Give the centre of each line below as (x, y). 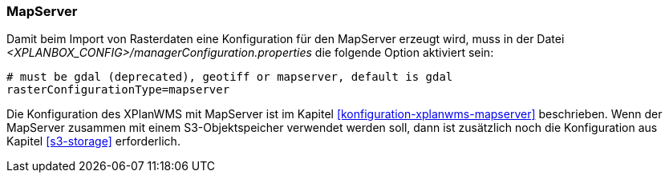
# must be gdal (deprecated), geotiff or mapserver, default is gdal (230, 77)
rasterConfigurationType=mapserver (118, 90)
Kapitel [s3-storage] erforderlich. (93, 141)
